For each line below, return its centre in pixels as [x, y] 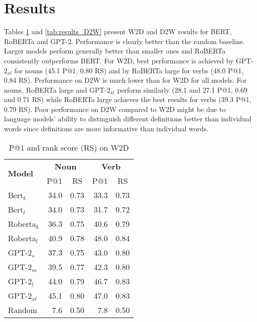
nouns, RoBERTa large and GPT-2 [57, 89]
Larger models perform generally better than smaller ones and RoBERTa [115, 51]
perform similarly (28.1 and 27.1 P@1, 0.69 [182, 89]
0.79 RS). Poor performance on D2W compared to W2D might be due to [115, 109]
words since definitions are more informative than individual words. [106, 129]
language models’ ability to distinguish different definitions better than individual [128, 119]
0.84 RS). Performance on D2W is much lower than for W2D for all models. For [126, 80]
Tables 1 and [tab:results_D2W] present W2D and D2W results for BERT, [118, 31]
